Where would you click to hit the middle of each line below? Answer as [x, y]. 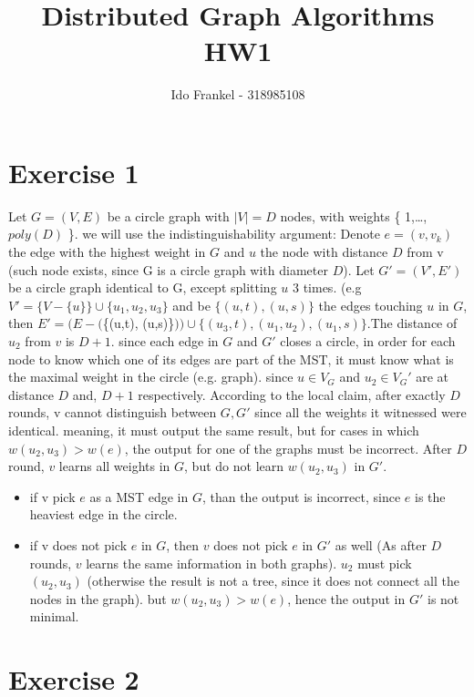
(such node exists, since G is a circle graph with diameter [168, 269]
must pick [385, 563]
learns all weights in [114, 466]
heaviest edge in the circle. [103, 514]
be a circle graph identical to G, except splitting [143, 287]
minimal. [54, 616]
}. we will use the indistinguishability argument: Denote [224, 234]
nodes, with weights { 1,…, [354, 215]
